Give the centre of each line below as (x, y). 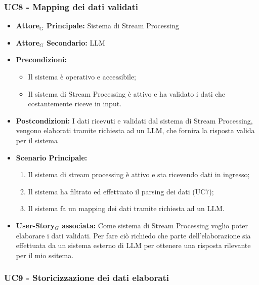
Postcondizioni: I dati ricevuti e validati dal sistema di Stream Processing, (134, 120)
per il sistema (37, 140)
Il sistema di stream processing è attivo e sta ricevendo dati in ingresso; (139, 174)
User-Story (35, 225)
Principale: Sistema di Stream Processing (113, 26)
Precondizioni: (41, 59)
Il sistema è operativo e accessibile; (82, 76)
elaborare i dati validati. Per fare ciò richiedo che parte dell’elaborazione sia (133, 235)
